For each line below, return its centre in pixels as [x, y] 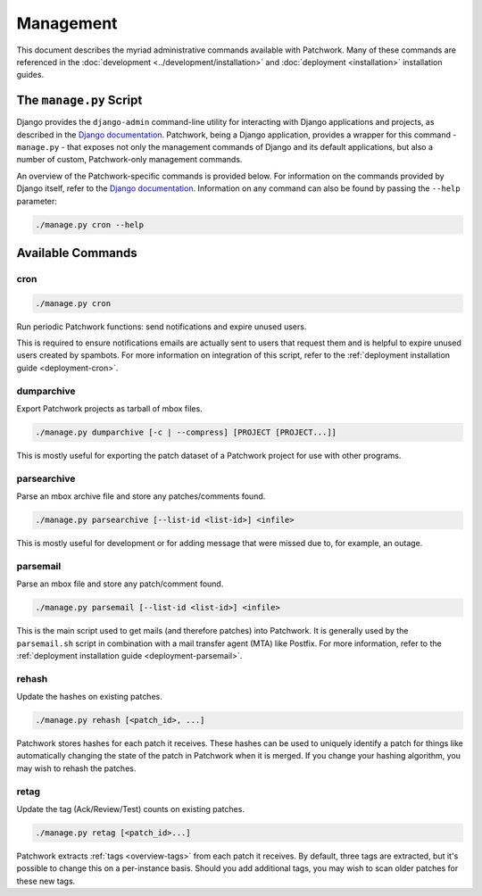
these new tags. [46, 881]
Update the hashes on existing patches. [89, 697]
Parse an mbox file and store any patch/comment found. [120, 584]
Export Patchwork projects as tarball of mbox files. [109, 409]
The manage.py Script [79, 100]
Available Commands [77, 253]
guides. [30, 75]
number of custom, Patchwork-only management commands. [129, 160]
